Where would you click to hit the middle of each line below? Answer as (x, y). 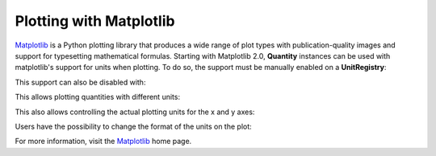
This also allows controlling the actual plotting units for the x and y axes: (135, 112)
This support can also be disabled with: (80, 82)
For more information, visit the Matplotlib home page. (103, 142)
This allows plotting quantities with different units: (98, 97)
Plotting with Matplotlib (95, 21)
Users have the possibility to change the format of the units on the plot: (133, 126)
